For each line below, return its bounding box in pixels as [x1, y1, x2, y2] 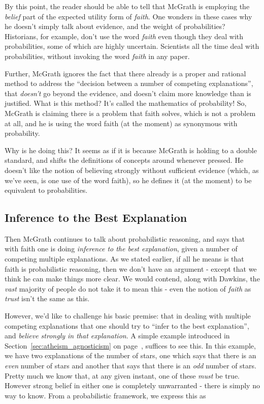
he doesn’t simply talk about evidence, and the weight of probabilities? [5, 21, 225, 32]
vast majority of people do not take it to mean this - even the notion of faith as [5, 283, 251, 294]
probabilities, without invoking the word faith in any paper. [5, 50, 190, 61]
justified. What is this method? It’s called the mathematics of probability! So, [5, 98, 247, 108]
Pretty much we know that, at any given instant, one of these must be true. [5, 370, 240, 381]
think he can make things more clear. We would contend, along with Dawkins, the [5, 273, 260, 284]
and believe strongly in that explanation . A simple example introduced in [5, 330, 230, 341]
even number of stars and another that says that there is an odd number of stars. [5, 360, 256, 371]
